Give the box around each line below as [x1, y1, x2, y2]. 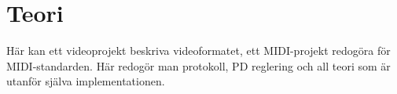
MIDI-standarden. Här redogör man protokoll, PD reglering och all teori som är [6, 57, 391, 74]
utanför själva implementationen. [6, 73, 165, 89]
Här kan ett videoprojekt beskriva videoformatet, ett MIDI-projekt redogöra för [6, 42, 391, 59]
